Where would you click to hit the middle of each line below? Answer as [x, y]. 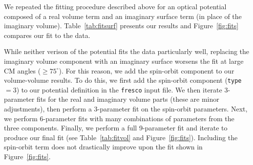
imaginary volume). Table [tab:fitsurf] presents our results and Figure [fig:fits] [121, 26]
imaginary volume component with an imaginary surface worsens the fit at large [124, 61]
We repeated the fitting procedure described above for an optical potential [115, 6]
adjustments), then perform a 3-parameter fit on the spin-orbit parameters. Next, [126, 109]
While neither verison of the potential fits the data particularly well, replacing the [127, 51]
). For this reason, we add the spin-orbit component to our [147, 70]
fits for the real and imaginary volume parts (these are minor [128, 99]
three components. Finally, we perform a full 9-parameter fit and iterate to [116, 128]
